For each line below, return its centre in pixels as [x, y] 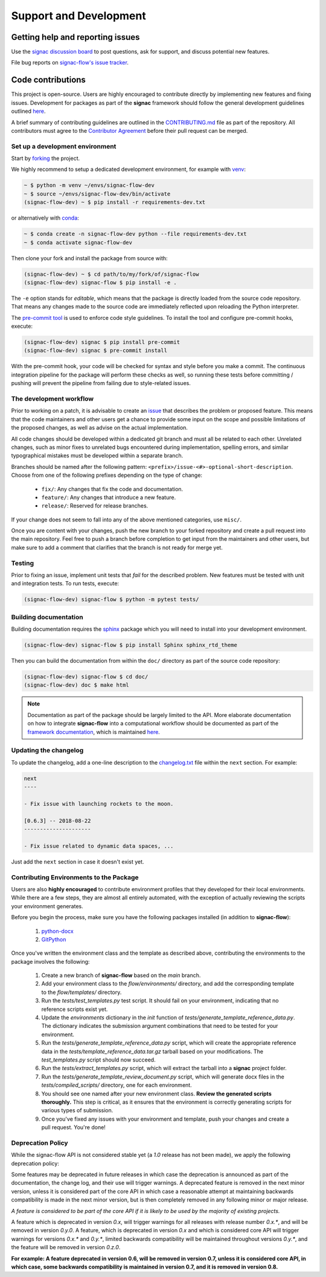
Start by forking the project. [46, 158]
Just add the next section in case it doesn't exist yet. [78, 861]
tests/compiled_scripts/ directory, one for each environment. [117, 1085]
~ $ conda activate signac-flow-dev [78, 242]
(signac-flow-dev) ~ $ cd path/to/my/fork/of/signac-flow [111, 274]
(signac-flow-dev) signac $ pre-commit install [95, 351]
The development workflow [53, 399]
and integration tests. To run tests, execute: [65, 584]
